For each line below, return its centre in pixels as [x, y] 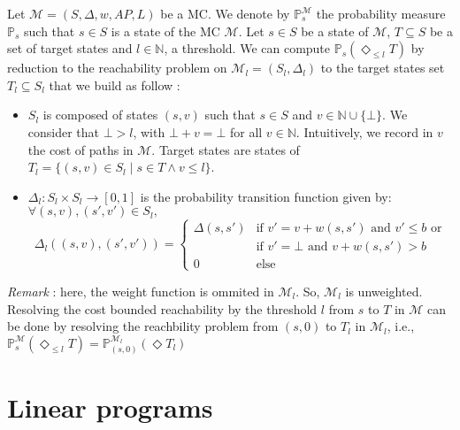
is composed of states [100, 115]
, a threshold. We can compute [247, 48]
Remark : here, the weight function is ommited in [141, 291]
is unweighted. [384, 291]
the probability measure [381, 13]
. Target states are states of [226, 149]
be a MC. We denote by [225, 13]
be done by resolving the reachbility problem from [143, 326]
